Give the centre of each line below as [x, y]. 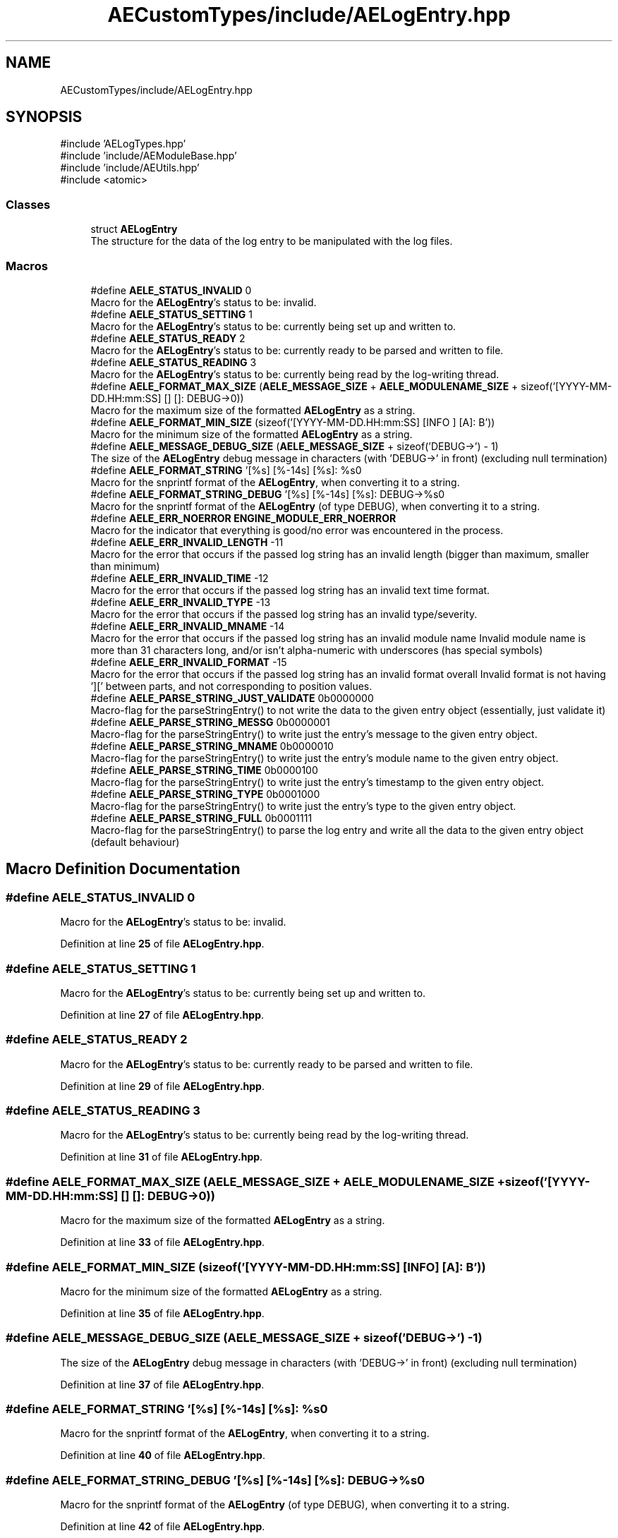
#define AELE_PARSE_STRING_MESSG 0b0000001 [210, 722]
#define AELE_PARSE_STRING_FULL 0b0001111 [201, 818]
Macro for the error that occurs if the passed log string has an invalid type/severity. [284, 614]
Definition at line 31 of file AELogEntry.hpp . [162, 1157]
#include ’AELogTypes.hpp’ [123, 144]
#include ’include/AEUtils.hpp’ [130, 168]
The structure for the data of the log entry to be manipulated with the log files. [272, 241]
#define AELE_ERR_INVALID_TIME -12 [180, 578]
